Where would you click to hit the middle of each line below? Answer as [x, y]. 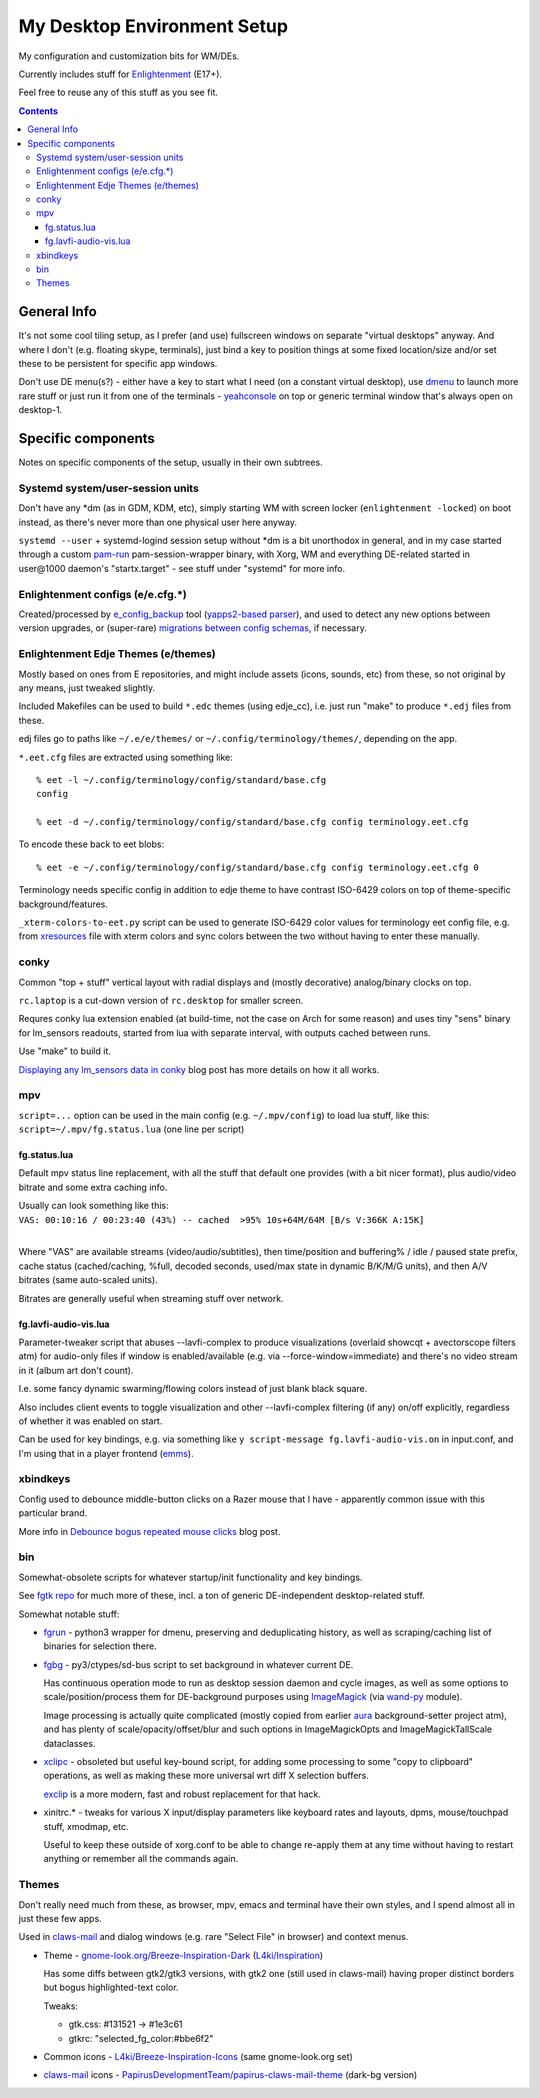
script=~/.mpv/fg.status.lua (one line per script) [131, 1129]
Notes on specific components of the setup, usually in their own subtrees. [171, 462]
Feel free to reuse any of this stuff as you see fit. [118, 92]
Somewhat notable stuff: [69, 1614]
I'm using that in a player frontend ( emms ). [106, 1453]
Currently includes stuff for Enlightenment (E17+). [120, 74]
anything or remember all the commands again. [141, 1859]
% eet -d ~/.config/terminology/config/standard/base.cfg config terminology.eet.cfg [252, 822]
